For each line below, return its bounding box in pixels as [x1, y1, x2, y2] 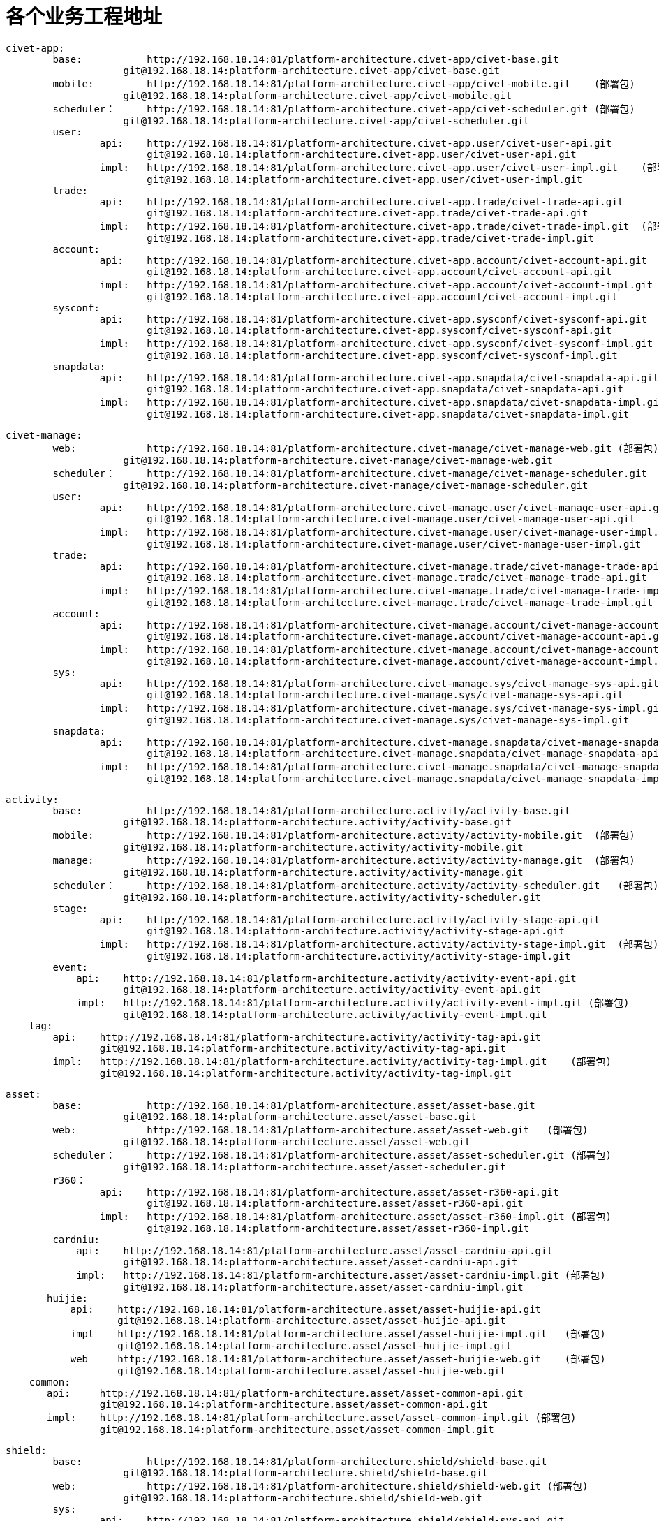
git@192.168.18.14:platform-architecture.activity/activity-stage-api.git [147, 925, 565, 936]
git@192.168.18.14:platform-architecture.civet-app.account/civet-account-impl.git [147, 291, 618, 302]
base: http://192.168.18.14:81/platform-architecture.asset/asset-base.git [52, 1099, 535, 1111]
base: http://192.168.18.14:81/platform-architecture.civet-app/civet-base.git [52, 53, 559, 65]
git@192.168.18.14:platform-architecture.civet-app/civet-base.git [123, 64, 501, 76]
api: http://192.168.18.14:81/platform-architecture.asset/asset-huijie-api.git [70, 1303, 542, 1315]
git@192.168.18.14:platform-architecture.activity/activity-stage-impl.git [147, 950, 571, 962]
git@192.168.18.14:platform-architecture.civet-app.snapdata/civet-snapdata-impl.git [147, 408, 630, 420]
